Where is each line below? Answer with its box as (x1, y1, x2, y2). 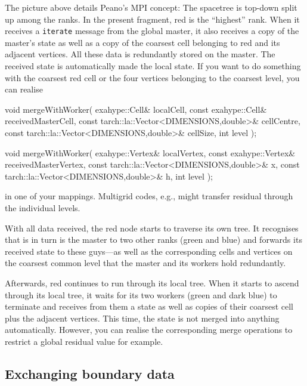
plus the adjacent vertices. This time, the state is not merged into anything (5, 311, 280, 324)
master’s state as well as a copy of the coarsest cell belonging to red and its (5, 36, 280, 48)
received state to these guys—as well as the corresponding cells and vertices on (5, 245, 293, 257)
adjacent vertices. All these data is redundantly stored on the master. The (5, 48, 275, 60)
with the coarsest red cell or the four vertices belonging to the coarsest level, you (5, 71, 300, 84)
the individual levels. (5, 201, 80, 214)
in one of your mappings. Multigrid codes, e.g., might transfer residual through (5, 190, 293, 202)
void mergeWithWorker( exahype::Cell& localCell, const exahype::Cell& (5, 103, 267, 115)
